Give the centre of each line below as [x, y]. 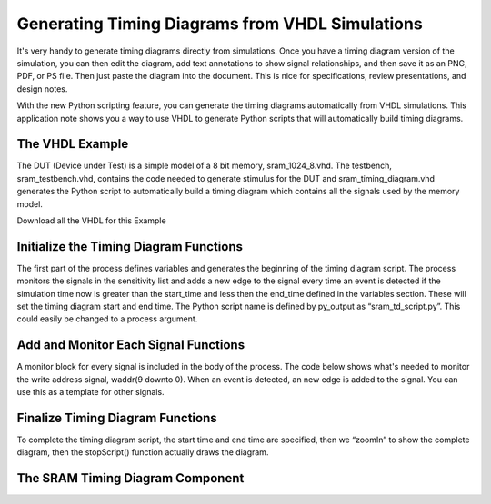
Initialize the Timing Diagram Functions [130, 247]
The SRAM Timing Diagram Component [130, 478]
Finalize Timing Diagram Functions [117, 418]
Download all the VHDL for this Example [92, 220]
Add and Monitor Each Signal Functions [131, 345]
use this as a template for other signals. [90, 392]
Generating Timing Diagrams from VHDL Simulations [220, 24]
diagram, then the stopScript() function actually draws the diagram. [143, 452]
